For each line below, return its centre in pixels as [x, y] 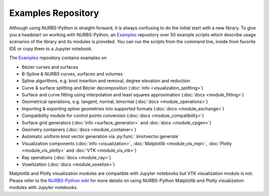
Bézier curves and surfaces [50, 67]
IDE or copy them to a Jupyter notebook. [51, 49]
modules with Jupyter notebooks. [44, 188]
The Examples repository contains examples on [58, 58]
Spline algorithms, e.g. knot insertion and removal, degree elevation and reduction [106, 81]
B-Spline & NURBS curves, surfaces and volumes [72, 74]
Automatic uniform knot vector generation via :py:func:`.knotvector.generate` [101, 136]
